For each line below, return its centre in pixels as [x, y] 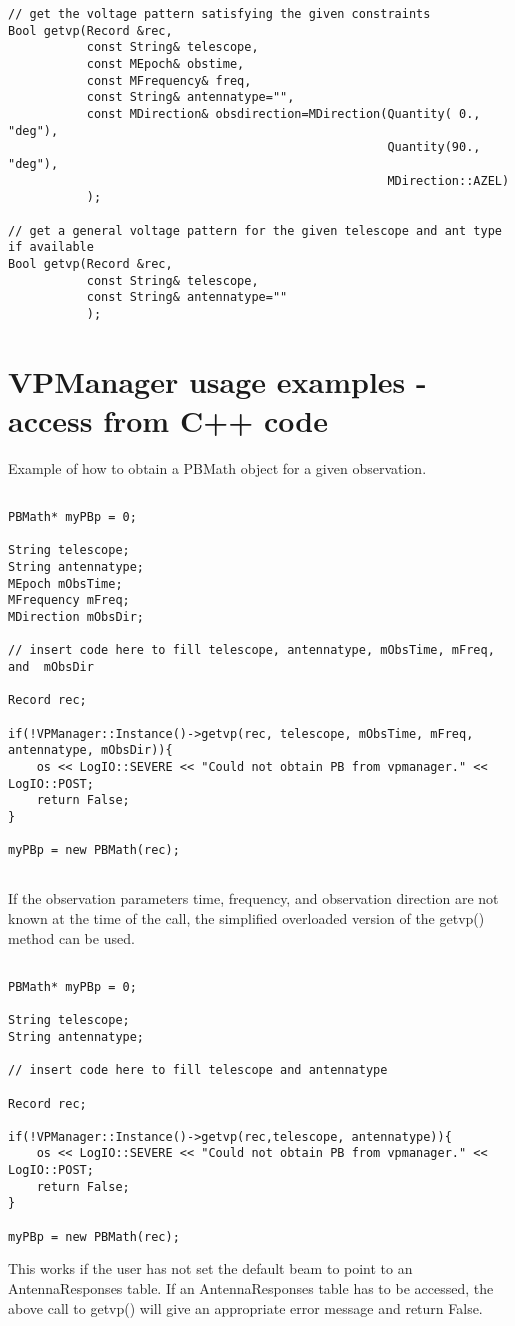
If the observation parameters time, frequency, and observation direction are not [253, 898]
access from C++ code [168, 419]
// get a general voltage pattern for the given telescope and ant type [255, 230]
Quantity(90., [434, 147]
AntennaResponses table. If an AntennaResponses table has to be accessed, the [251, 1288]
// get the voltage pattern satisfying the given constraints [219, 14]
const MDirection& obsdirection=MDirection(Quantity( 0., [283, 113]
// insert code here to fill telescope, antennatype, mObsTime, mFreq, [251, 650]
